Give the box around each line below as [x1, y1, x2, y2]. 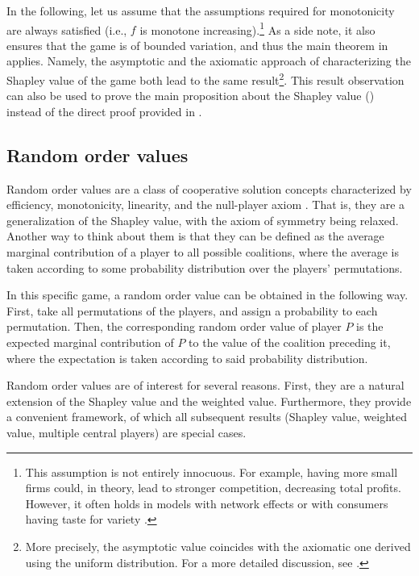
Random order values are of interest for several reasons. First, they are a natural [6, 377, 404, 394]
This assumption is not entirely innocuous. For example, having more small [25, 463, 398, 480]
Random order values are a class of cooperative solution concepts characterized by [6, 180, 412, 197]
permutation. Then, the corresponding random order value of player [6, 318, 342, 335]
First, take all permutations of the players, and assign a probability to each [6, 302, 378, 319]
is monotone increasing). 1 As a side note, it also [139, 19, 375, 38]
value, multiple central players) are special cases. [6, 424, 247, 440]
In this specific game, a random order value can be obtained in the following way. [6, 286, 409, 303]
